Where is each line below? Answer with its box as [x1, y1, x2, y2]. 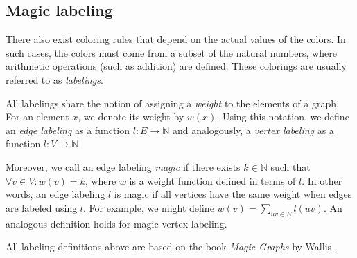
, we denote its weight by [78, 109, 184, 124]
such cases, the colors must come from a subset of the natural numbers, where [6, 45, 337, 59]
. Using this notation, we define [216, 109, 349, 124]
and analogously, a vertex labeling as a [172, 122, 334, 137]
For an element [6, 109, 69, 124]
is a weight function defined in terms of [129, 173, 296, 187]
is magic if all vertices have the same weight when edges [114, 187, 352, 201]
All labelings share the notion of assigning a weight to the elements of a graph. [6, 95, 339, 110]
